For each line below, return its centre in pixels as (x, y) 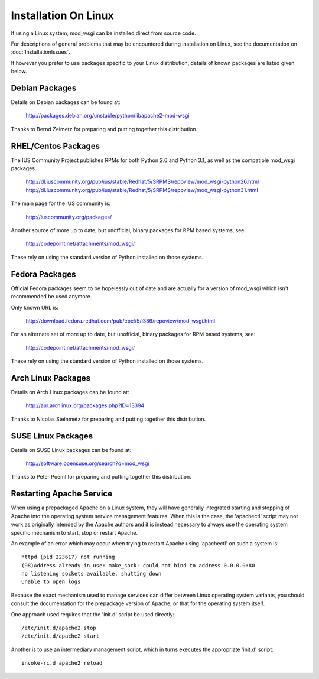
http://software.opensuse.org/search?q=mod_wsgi (87, 463)
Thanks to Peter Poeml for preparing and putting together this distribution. (101, 477)
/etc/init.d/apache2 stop (59, 628)
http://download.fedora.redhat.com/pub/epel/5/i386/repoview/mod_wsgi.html (121, 321)
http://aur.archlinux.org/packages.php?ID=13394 (85, 405)
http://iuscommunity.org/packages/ (69, 217)
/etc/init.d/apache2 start (61, 636)
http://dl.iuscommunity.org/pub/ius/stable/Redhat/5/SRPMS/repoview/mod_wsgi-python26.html (142, 182)
